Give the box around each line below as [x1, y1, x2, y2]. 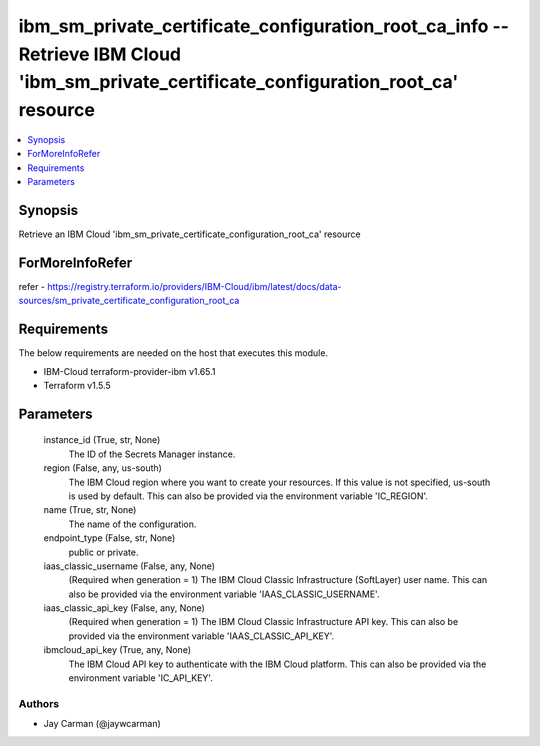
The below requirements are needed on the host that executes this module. [18, 347, 329, 359]
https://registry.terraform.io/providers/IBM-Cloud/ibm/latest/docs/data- [46, 280, 342, 292]
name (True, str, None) [43, 504, 137, 516]
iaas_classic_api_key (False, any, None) [43, 602, 205, 614]
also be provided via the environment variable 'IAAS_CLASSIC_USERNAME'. [68, 588, 380, 600]
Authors [18, 696, 60, 710]
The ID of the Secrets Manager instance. [68, 448, 236, 460]
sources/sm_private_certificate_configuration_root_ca [18, 295, 240, 307]
